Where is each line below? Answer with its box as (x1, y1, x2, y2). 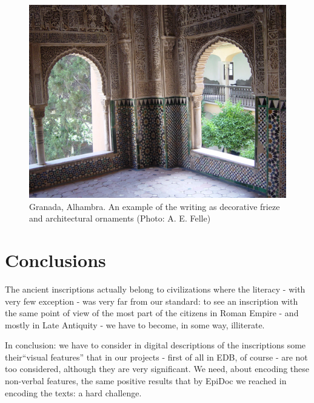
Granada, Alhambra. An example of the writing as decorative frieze (29, 200, 280, 212)
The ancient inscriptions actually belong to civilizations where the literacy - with (5, 282, 306, 295)
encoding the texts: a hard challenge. (5, 386, 142, 399)
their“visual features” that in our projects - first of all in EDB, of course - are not (5, 350, 308, 363)
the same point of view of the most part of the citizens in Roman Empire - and (5, 306, 299, 319)
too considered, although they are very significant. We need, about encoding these (5, 362, 310, 375)
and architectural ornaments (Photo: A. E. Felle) (29, 212, 211, 225)
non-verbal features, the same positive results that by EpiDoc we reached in (5, 374, 287, 387)
